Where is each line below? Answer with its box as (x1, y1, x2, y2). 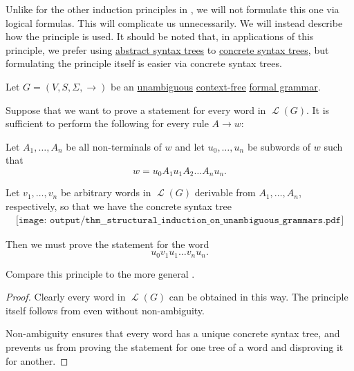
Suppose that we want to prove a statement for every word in (6, 102, 266, 117)
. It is (306, 102, 330, 117)
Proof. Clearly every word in (6, 289, 126, 304)
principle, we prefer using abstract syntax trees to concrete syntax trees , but (6, 42, 329, 57)
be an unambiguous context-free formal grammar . (111, 79, 321, 93)
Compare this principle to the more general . (6, 266, 195, 280)
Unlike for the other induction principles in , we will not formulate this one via (6, 2, 339, 16)
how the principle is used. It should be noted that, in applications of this (6, 29, 314, 44)
